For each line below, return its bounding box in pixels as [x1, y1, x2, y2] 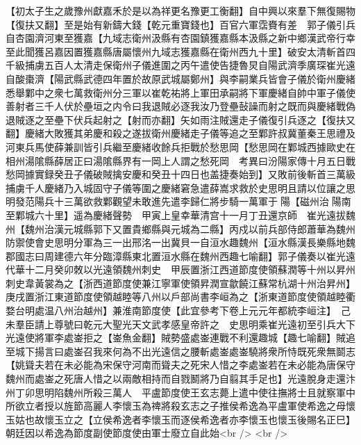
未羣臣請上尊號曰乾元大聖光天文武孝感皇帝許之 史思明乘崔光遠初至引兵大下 [6, 316, 355, 331]
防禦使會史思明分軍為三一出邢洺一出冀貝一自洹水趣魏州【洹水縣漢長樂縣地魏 [6, 235, 355, 250]
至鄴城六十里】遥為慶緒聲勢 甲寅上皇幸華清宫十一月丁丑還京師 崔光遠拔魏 [6, 207, 355, 222]
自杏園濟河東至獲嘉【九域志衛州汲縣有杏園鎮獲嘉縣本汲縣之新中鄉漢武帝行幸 [6, 31, 355, 45]
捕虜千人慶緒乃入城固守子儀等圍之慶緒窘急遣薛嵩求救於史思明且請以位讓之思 [6, 180, 355, 195]
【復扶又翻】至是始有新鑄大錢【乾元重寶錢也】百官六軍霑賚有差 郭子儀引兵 [6, 17, 355, 31]
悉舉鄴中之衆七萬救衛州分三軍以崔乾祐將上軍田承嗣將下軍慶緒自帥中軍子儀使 [6, 85, 355, 99]
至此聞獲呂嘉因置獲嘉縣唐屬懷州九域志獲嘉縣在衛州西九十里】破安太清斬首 [6, 44, 346, 58]
